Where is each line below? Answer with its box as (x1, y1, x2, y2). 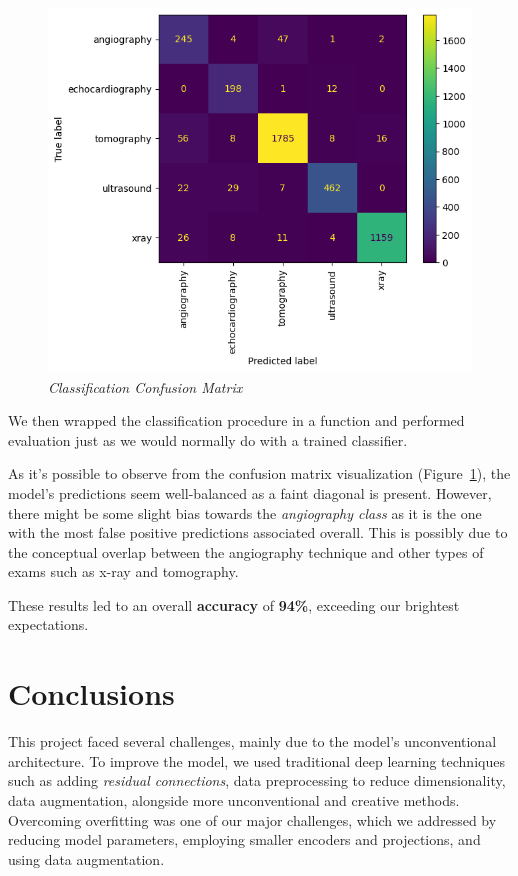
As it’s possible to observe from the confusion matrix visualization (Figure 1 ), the (8, 463, 511, 484)
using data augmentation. (8, 848, 165, 869)
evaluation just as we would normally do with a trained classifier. (8, 429, 408, 450)
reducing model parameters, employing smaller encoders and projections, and (8, 829, 481, 850)
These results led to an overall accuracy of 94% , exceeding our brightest (8, 594, 460, 615)
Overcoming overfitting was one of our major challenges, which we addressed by (8, 809, 497, 830)
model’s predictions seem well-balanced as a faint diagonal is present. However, (8, 482, 492, 503)
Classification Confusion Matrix (48, 376, 243, 397)
